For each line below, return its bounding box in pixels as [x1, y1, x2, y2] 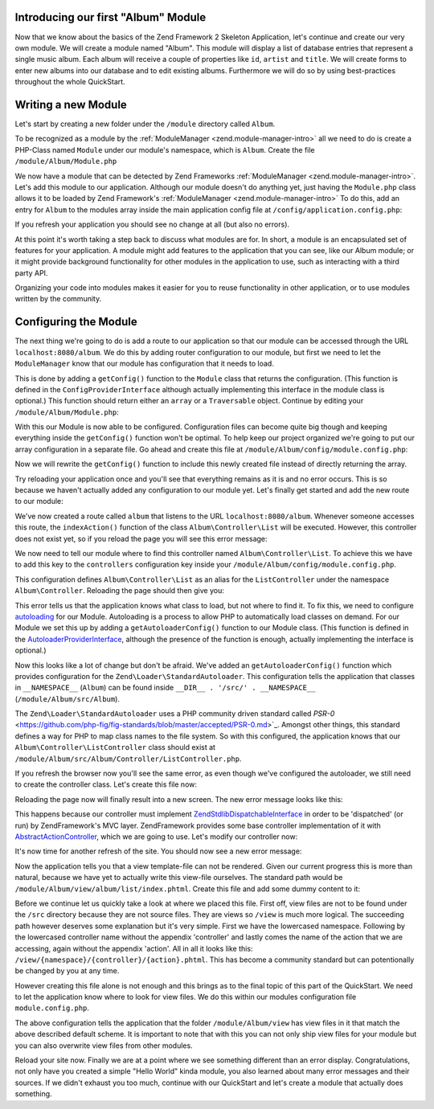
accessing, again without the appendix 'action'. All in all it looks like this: [14, 943, 253, 953]
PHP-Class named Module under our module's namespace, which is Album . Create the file [14, 145, 315, 154]
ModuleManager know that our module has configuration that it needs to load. [14, 358, 275, 369]
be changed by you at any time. [14, 966, 120, 976]
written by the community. [14, 294, 102, 304]
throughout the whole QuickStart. [14, 77, 125, 87]
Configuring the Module [14, 315, 137, 329]
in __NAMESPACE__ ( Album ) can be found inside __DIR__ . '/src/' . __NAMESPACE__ [14, 683, 316, 693]
